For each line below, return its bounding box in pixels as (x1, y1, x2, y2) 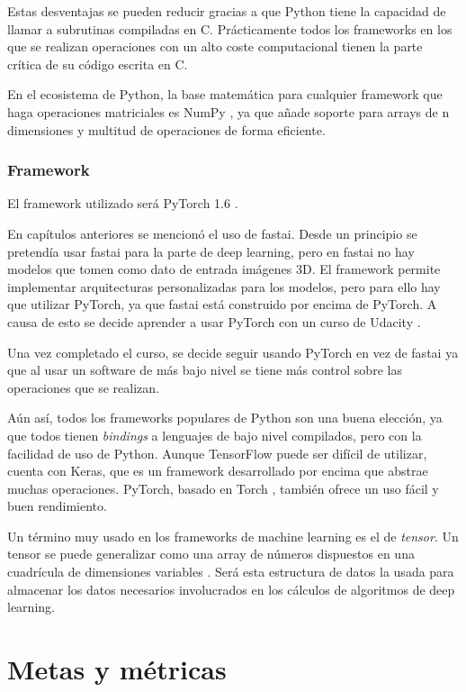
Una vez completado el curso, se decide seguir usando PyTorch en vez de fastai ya (7, 342, 459, 361)
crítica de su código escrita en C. (7, 54, 188, 73)
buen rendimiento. (7, 496, 107, 515)
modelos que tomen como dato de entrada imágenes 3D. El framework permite (7, 259, 441, 278)
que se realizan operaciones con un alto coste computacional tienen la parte (7, 37, 423, 56)
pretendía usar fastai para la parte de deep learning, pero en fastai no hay (7, 241, 415, 260)
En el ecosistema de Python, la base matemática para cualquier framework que (7, 85, 443, 104)
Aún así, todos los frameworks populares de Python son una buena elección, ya (7, 408, 443, 427)
